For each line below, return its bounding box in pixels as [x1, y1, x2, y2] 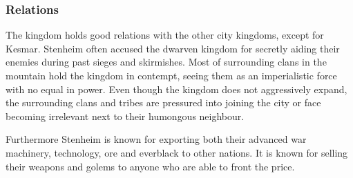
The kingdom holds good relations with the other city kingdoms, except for [6, 28, 324, 42]
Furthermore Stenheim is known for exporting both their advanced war [6, 132, 307, 146]
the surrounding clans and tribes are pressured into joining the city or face [6, 95, 321, 110]
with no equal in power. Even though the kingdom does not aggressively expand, [6, 81, 347, 96]
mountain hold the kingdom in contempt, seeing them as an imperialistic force [6, 68, 337, 82]
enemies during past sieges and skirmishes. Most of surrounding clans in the [6, 55, 327, 69]
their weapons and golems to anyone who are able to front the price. [6, 159, 295, 173]
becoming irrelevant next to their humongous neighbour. [6, 108, 245, 123]
